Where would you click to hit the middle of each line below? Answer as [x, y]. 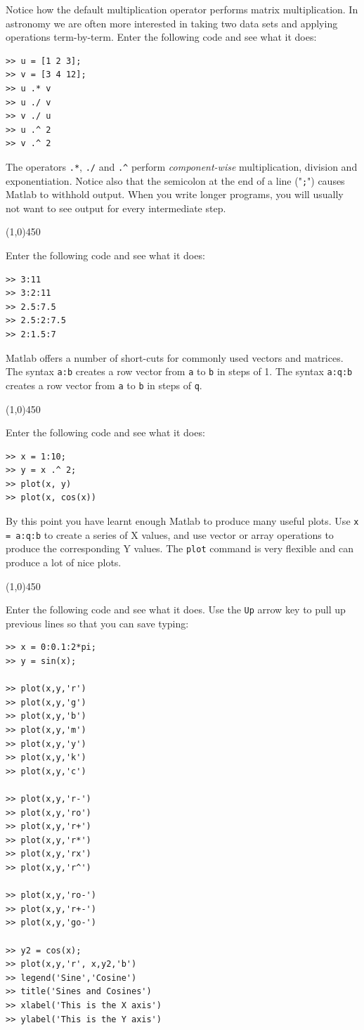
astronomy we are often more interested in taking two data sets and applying [172, 23]
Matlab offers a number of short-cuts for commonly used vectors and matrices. [175, 357]
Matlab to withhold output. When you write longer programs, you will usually [175, 194]
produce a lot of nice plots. [64, 562]
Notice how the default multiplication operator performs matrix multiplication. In [182, 9]
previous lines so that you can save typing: [97, 623]
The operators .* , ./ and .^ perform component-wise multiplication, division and [182, 166]
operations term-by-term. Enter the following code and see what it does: [161, 37]
